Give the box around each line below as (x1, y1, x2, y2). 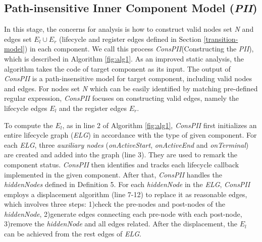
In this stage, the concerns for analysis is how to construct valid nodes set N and (4, 24, 254, 34)
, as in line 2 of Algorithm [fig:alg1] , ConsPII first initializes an (62, 119, 257, 130)
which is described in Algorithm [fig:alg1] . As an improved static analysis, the (4, 53, 244, 64)
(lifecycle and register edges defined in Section (59, 33, 201, 44)
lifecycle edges (4, 102, 47, 113)
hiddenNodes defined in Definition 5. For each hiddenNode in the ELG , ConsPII (4, 179, 250, 190)
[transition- (203, 33, 238, 44)
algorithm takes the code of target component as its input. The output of (4, 63, 231, 74)
